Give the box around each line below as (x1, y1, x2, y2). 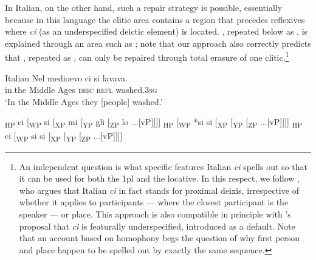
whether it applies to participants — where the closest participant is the (19, 196, 289, 208)
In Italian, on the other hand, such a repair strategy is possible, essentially (5, 1, 283, 13)
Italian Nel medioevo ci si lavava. (5, 71, 128, 84)
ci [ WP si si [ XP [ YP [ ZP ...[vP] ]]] (5, 129, 123, 143)
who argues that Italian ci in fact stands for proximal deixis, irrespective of (19, 183, 299, 196)
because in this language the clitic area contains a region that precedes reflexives (5, 13, 305, 26)
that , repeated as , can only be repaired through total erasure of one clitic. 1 (5, 49, 289, 64)
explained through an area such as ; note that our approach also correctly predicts (5, 36, 311, 49)
